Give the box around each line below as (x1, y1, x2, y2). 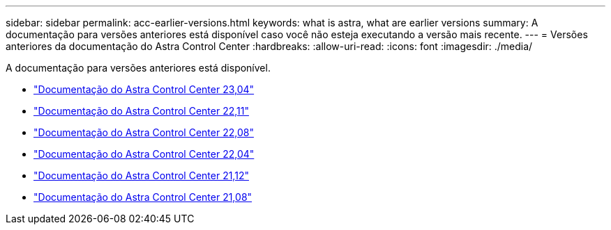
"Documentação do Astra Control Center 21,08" (33, 191, 252, 203)
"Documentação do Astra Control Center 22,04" (33, 148, 255, 160)
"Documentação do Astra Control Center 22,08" (33, 126, 254, 138)
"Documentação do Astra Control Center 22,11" (33, 105, 249, 117)
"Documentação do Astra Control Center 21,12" (33, 170, 249, 181)
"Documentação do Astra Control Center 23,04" (33, 83, 255, 95)
